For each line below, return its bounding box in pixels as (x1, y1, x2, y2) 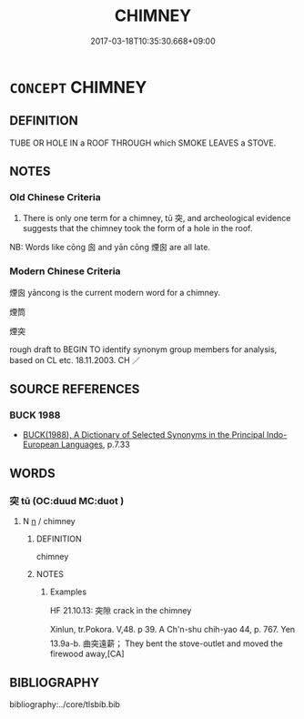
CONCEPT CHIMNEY (9, 76, 147, 97)
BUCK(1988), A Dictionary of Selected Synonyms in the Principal (22, 430, 266, 441)
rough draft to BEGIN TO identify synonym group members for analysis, (9, 343, 278, 355)
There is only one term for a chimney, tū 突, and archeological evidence (22, 213, 291, 224)
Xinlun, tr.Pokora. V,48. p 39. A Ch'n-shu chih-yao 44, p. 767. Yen (49, 624, 296, 635)
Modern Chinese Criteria (9, 265, 121, 278)
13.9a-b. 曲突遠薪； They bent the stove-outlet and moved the (49, 638, 284, 649)
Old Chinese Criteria (9, 191, 102, 204)
